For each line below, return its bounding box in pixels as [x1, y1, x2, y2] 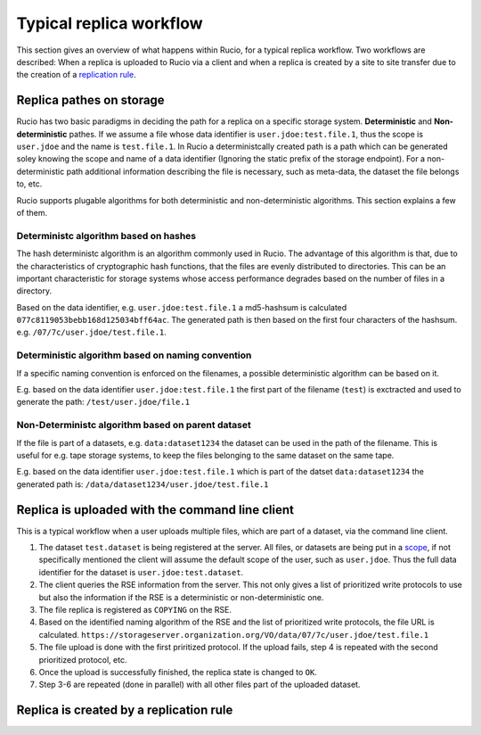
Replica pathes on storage [16, 93, 165, 108]
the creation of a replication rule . [16, 70, 137, 80]
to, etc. [16, 178, 43, 189]
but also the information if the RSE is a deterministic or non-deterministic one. [38, 591, 324, 602]
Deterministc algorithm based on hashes [16, 229, 196, 242]
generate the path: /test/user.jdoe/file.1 [16, 397, 191, 408]
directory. [16, 285, 53, 296]
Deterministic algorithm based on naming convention [16, 349, 252, 361]
